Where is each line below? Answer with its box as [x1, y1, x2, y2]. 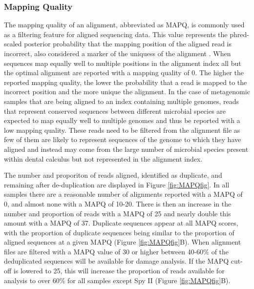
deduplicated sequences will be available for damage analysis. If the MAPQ [4, 256, 229, 266]
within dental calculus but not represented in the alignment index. [4, 153, 203, 164]
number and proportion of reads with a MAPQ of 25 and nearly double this [4, 208, 231, 218]
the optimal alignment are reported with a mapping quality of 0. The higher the [4, 67, 244, 78]
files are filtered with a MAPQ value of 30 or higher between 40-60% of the [4, 246, 229, 256]
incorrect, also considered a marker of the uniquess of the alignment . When [4, 48, 231, 58]
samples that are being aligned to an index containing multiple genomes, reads [4, 96, 239, 106]
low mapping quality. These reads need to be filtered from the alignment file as [4, 124, 240, 135]
